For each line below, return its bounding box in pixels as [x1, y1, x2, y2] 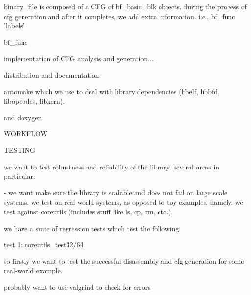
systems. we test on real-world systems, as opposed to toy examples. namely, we [4, 197, 243, 207]
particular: [4, 171, 35, 181]
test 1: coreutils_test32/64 [4, 239, 84, 250]
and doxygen [4, 112, 42, 122]
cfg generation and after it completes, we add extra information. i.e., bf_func [4, 11, 235, 21]
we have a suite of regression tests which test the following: [4, 223, 181, 233]
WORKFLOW [4, 128, 47, 139]
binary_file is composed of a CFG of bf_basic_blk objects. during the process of [4, 1, 247, 11]
